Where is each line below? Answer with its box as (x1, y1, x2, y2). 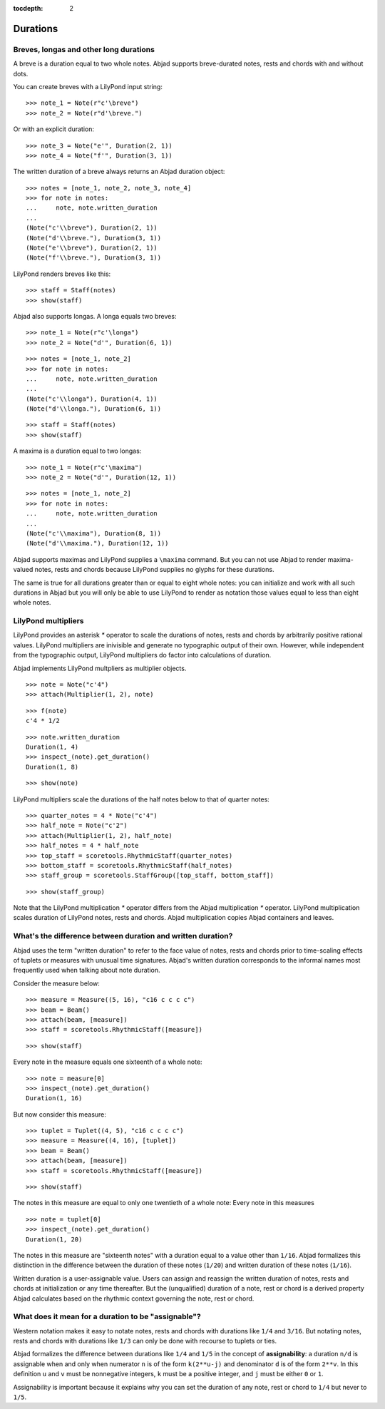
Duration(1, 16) (26, 1095, 83, 1102)
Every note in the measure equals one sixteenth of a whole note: (13, 1057, 202, 1066)
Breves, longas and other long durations (13, 44, 155, 54)
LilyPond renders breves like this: (13, 270, 111, 278)
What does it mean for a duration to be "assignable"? (13, 1312, 201, 1322)
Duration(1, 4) (26, 743, 79, 751)
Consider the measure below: (13, 979, 100, 988)
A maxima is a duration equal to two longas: (13, 446, 142, 456)
